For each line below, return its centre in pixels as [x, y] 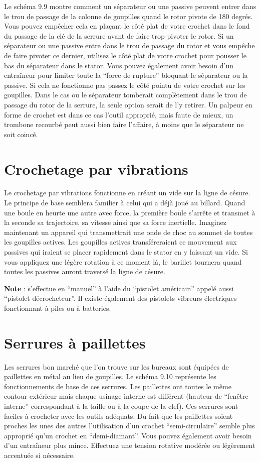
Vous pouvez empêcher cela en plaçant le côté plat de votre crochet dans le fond [127, 26]
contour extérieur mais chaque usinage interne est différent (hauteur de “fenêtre [126, 396]
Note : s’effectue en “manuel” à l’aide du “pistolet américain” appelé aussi [119, 288]
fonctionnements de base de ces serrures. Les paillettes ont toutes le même [118, 386]
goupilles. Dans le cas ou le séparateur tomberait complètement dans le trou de [125, 95]
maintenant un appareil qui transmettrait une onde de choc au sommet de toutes [128, 232]
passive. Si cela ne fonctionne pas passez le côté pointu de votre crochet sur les [125, 85]
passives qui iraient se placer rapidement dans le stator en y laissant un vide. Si [126, 252]
